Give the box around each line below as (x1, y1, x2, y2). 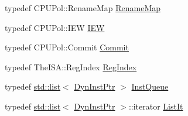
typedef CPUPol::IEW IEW (5, 21, 105, 33)
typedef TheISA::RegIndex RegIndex (5, 60, 137, 73)
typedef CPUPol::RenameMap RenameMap (5, 2, 161, 13)
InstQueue (131, 80, 169, 93)
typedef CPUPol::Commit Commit (5, 41, 129, 53)
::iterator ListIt (128, 100, 183, 112)
